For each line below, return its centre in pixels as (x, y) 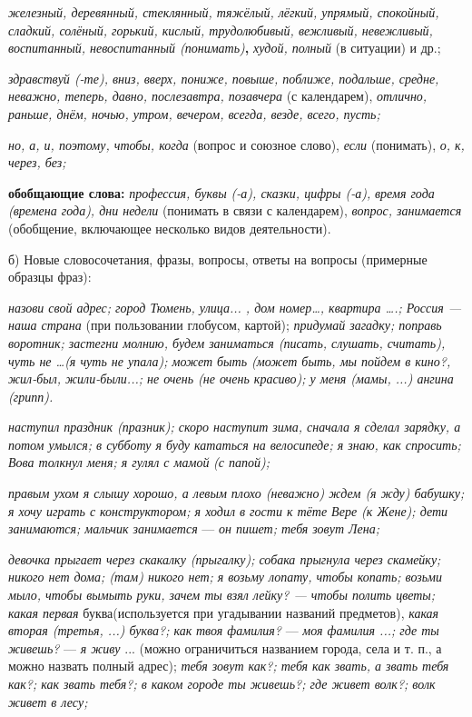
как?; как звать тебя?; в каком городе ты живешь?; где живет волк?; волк (222, 683)
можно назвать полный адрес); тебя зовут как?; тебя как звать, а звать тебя (229, 666)
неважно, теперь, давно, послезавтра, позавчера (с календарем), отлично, (218, 96)
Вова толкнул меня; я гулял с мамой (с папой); (139, 462)
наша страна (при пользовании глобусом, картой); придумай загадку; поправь (225, 325)
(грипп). (31, 396)
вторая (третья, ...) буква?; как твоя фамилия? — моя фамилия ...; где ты (224, 630)
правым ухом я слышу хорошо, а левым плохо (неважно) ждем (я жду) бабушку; (236, 493)
